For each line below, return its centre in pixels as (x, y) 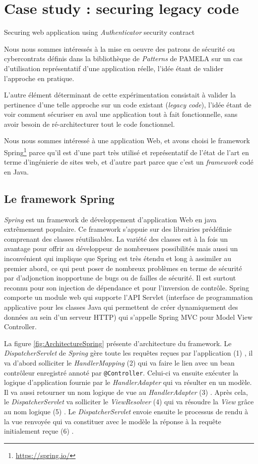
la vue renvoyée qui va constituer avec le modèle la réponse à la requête (113, 421)
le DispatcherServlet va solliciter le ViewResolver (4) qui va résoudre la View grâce (129, 402)
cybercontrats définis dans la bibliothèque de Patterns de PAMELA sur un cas (123, 58)
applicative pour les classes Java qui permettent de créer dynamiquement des (121, 307)
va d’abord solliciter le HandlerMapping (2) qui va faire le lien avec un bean (119, 363)
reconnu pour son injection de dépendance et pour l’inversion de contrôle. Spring (127, 287)
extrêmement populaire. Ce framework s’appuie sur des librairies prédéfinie (118, 229)
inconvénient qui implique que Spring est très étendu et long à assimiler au (118, 258)
